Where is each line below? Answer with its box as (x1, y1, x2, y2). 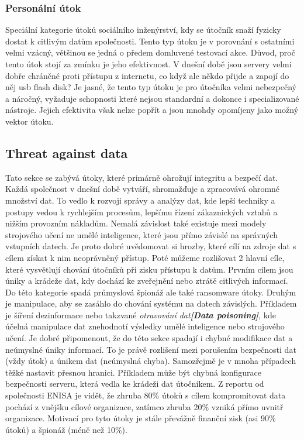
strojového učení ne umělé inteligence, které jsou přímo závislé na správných (5, 228, 278, 240)
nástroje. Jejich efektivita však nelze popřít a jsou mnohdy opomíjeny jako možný (5, 104, 299, 116)
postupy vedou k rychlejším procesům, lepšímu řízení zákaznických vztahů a (5, 205, 278, 218)
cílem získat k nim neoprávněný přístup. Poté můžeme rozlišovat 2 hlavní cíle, (5, 251, 285, 263)
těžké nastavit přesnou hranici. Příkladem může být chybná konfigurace (5, 366, 262, 378)
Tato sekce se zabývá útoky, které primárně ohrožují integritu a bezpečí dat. (5, 171, 278, 183)
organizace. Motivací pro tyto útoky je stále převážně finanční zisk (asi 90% (5, 412, 276, 424)
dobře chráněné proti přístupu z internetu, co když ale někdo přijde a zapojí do (5, 69, 289, 81)
